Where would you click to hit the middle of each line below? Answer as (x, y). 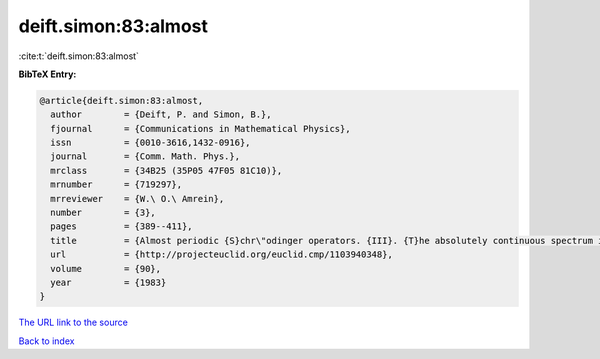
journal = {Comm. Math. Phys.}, (145, 156)
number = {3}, (103, 213)
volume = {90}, (106, 268)
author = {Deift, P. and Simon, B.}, (161, 114)
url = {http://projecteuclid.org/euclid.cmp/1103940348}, (222, 254)
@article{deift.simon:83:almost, (121, 100)
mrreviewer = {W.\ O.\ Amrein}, (137, 198)
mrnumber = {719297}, (116, 184)
